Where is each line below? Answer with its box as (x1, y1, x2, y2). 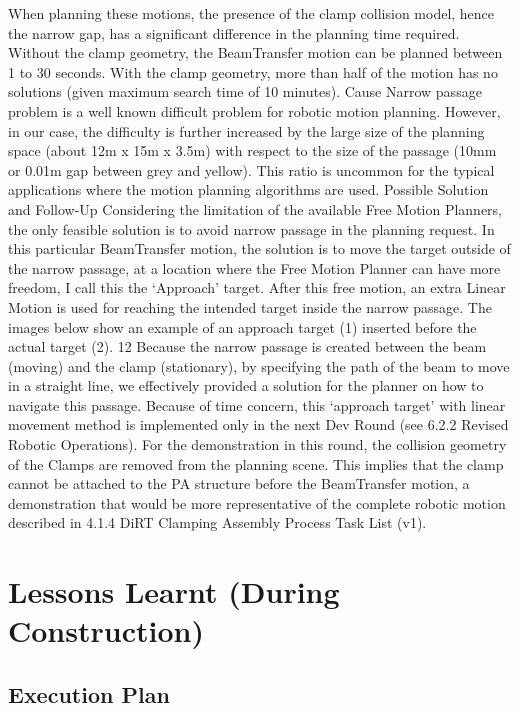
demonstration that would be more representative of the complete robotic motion (8, 492, 506, 513)
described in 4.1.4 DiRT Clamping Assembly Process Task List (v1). (8, 512, 427, 533)
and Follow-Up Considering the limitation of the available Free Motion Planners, (8, 198, 503, 219)
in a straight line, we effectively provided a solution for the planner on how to (8, 375, 484, 396)
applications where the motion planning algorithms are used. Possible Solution (8, 179, 489, 200)
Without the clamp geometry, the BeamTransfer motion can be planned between (8, 42, 503, 63)
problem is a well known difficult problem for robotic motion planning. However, (8, 100, 501, 121)
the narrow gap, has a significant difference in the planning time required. (8, 22, 460, 43)
